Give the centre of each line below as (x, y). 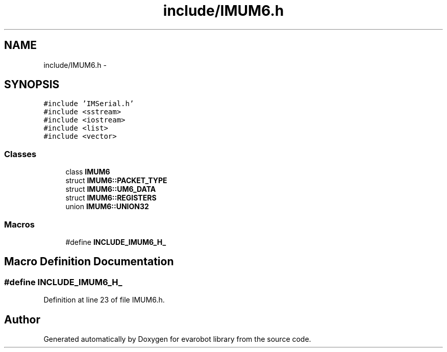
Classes (20, 154)
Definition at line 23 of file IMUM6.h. (104, 300)
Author (22, 319)
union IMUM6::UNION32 (107, 207)
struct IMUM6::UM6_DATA (111, 189)
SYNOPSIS (32, 85)
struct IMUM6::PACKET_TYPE (116, 181)
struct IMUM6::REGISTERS (111, 198)
